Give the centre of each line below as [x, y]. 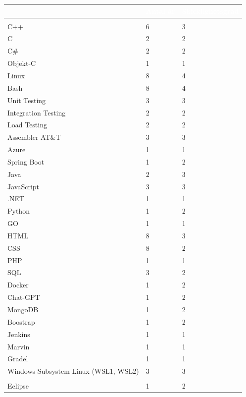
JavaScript [24, 186]
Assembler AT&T [34, 137]
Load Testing [27, 125]
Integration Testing [37, 112]
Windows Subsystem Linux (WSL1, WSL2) [73, 371]
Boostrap [21, 321]
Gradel [18, 359]
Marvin [19, 346]
